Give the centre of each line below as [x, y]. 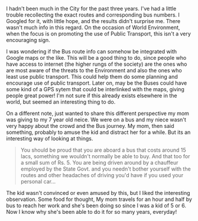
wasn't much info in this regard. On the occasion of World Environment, [93, 27]
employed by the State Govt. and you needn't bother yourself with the [106, 169]
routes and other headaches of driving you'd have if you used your [102, 175]
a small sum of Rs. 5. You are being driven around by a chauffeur [99, 163]
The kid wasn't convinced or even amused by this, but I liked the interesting [98, 193]
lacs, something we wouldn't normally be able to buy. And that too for [105, 156]
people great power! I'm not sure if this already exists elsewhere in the [92, 95]
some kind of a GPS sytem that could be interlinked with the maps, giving [95, 89]
